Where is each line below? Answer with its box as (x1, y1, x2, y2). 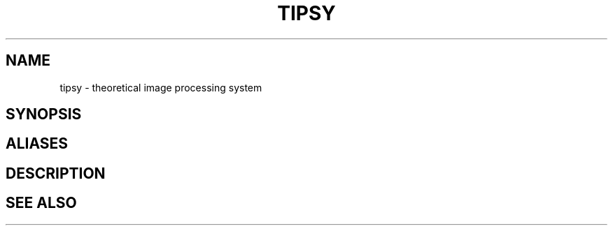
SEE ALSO (6, 194, 77, 212)
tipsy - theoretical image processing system (59, 81, 262, 94)
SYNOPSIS (6, 105, 82, 124)
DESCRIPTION (6, 164, 106, 182)
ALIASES (6, 135, 69, 153)
